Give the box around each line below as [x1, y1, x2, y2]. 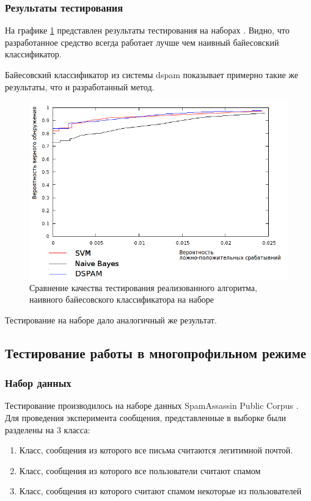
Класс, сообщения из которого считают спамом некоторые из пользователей [19, 485, 302, 497]
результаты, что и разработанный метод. [5, 80, 155, 93]
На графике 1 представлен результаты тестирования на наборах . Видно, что [5, 24, 290, 37]
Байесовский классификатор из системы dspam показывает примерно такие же [5, 68, 298, 81]
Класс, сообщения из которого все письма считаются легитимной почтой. [19, 444, 293, 456]
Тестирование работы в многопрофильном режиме [5, 343, 307, 362]
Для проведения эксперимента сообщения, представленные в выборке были [5, 411, 287, 424]
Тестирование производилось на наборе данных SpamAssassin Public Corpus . [5, 399, 299, 412]
